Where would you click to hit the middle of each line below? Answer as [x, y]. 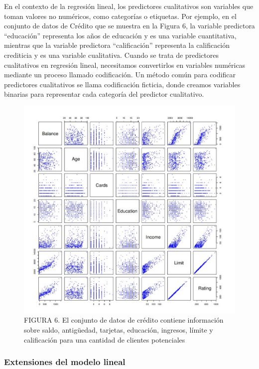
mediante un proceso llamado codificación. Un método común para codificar [120, 75]
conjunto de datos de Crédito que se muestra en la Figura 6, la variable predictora [129, 26]
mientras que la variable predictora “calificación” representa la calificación [117, 45]
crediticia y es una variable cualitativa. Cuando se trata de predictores [111, 55]
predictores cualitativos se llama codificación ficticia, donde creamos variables [122, 84]
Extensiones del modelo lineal [65, 362]
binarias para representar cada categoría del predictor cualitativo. [104, 94]
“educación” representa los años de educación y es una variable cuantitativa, [120, 35]
